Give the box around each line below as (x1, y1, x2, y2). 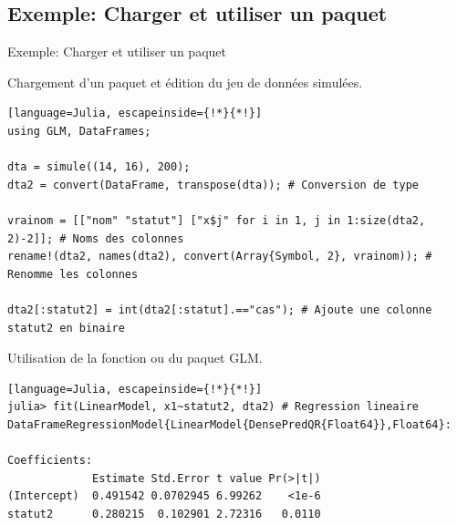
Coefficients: (7, 454, 93, 468)
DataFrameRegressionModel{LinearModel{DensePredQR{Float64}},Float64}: (7, 417, 452, 431)
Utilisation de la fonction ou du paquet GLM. (7, 348, 263, 367)
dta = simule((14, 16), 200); (7, 160, 191, 174)
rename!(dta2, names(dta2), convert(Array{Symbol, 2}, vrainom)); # (7, 250, 432, 263)
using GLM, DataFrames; (7, 124, 151, 138)
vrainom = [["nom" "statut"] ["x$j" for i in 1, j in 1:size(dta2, (7, 213, 426, 227)
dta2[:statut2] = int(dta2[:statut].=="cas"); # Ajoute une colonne (7, 303, 432, 316)
